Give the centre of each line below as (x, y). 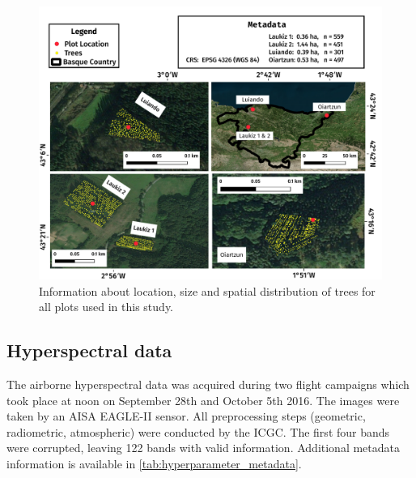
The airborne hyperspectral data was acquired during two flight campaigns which (208, 384)
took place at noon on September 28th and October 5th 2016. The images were (203, 400)
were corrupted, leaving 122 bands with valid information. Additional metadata (204, 448)
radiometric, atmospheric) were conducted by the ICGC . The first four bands (198, 431)
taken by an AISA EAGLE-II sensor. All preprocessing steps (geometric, (186, 416)
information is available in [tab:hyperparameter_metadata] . (154, 463)
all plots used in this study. (106, 307)
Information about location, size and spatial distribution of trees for (207, 290)
